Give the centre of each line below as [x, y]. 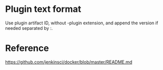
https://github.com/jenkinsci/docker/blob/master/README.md [69, 62]
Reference [27, 48]
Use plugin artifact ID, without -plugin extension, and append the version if [82, 23]
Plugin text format [43, 9]
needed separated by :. [29, 28]
